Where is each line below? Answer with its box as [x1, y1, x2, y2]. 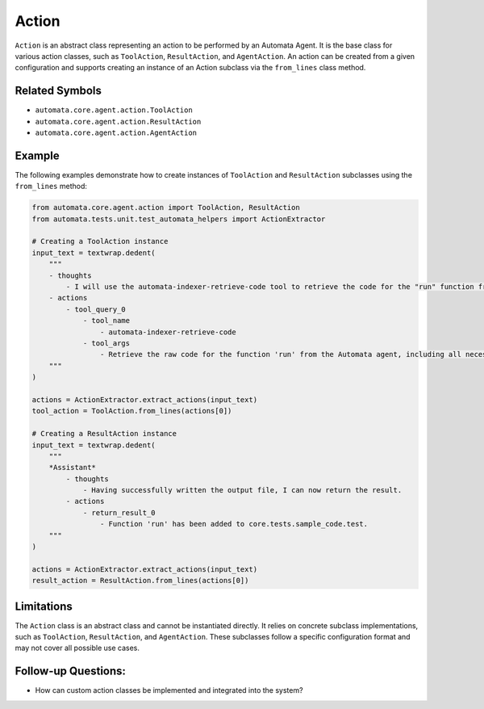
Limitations [15, 599, 73, 613]
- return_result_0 [82, 508, 156, 517]
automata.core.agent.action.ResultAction [35, 117, 202, 126]
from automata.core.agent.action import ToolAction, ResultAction [31, 203, 300, 212]
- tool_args [82, 338, 131, 347]
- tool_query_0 [65, 304, 127, 314]
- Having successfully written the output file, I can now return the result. [82, 485, 403, 495]
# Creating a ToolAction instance [31, 237, 169, 246]
